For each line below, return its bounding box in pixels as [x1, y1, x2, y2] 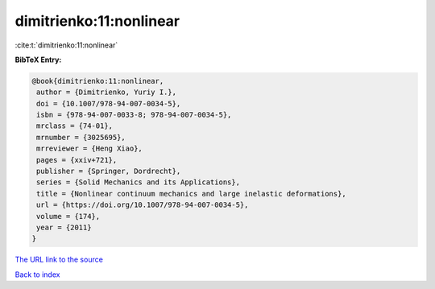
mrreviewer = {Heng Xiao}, [36, 144, 143, 153]
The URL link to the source [14, 254, 104, 265]
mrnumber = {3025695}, [36, 133, 126, 142]
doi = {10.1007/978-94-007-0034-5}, [36, 99, 181, 108]
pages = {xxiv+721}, [36, 155, 118, 164]
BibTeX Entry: [14, 55, 62, 64]
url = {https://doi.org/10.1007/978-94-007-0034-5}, [36, 200, 249, 209]
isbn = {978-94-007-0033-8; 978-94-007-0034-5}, [36, 110, 232, 120]
